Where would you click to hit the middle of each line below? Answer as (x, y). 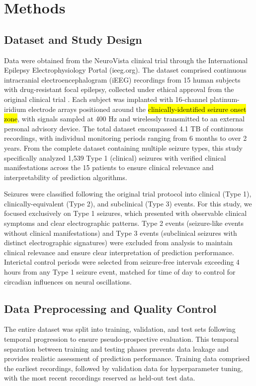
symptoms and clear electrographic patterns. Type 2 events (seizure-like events (124, 223)
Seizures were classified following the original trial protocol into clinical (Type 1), (128, 194)
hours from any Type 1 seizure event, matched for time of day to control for (120, 272)
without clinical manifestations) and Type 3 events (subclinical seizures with (121, 233)
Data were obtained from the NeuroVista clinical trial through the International (126, 60)
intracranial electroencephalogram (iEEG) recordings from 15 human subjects (122, 79)
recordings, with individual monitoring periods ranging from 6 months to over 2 (126, 138)
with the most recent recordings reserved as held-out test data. (100, 378)
